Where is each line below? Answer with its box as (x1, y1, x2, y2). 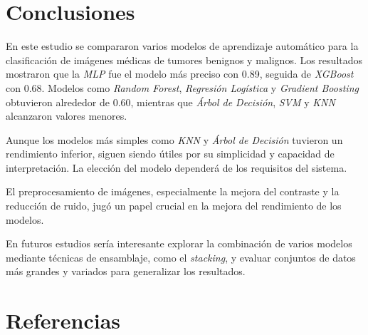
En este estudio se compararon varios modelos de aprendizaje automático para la (6, 38, 359, 53)
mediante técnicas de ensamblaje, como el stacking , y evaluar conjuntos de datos (6, 249, 356, 264)
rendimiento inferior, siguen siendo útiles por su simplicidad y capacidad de (6, 146, 335, 161)
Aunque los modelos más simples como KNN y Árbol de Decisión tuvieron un (6, 132, 343, 147)
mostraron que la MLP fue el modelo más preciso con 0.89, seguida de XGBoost (6, 66, 354, 81)
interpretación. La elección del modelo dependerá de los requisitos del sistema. (6, 160, 347, 175)
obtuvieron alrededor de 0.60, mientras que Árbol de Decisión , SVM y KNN (6, 94, 335, 109)
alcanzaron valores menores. (6, 108, 127, 123)
